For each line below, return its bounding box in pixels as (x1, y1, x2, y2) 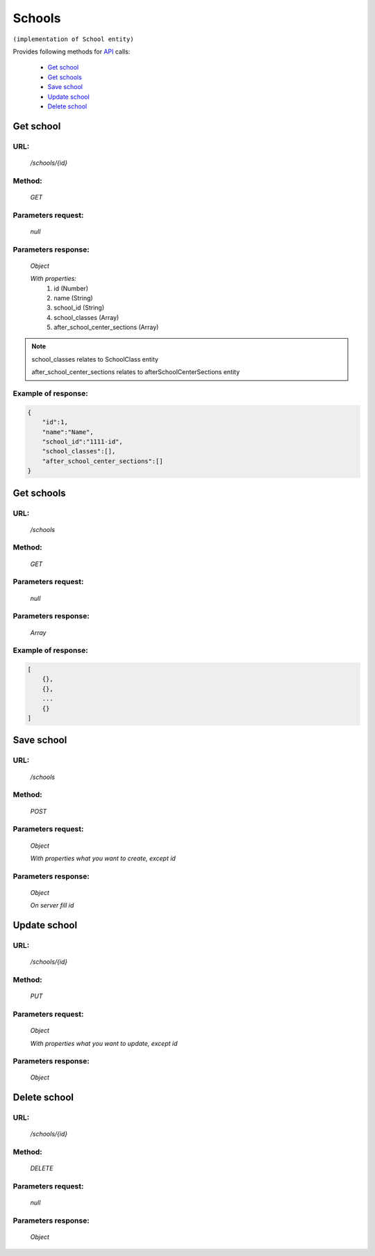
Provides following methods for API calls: (12, 47, 131, 56)
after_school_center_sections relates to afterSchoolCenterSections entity (31, 368, 240, 376)
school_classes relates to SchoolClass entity (31, 355, 159, 363)
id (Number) (53, 284, 89, 292)
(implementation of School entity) (12, 35, 135, 43)
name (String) (53, 293, 93, 302)
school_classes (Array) (53, 313, 119, 321)
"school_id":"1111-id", (42, 437, 123, 445)
